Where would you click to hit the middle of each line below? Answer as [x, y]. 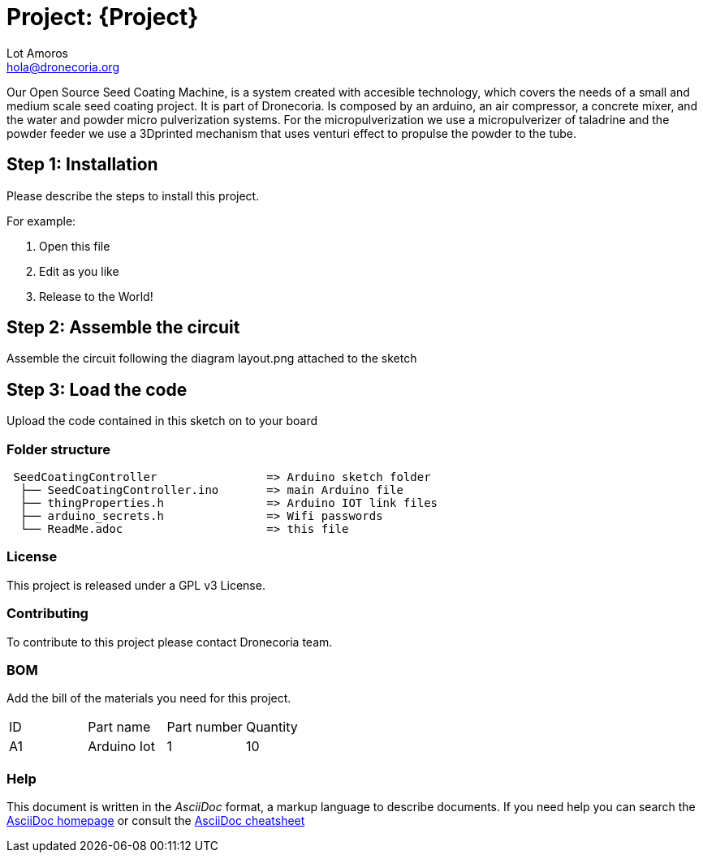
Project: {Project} [103, 17]
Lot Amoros [37, 53]
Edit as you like [79, 271]
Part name [119, 727]
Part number [205, 727]
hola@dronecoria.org [63, 67]
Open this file [75, 246]
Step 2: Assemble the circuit [123, 328]
